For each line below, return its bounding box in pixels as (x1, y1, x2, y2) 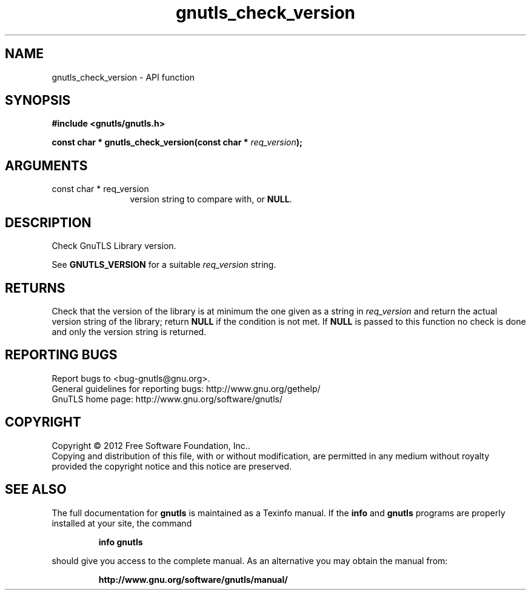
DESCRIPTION (5, 214, 92, 230)
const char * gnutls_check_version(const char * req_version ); (52, 137, 302, 148)
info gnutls (98, 536, 143, 547)
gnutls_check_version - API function (52, 71, 195, 82)
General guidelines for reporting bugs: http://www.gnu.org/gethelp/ (52, 383, 321, 394)
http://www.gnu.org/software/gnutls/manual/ (98, 574, 288, 585)
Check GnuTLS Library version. (52, 241, 176, 251)
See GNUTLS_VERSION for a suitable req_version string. (52, 259, 276, 270)
